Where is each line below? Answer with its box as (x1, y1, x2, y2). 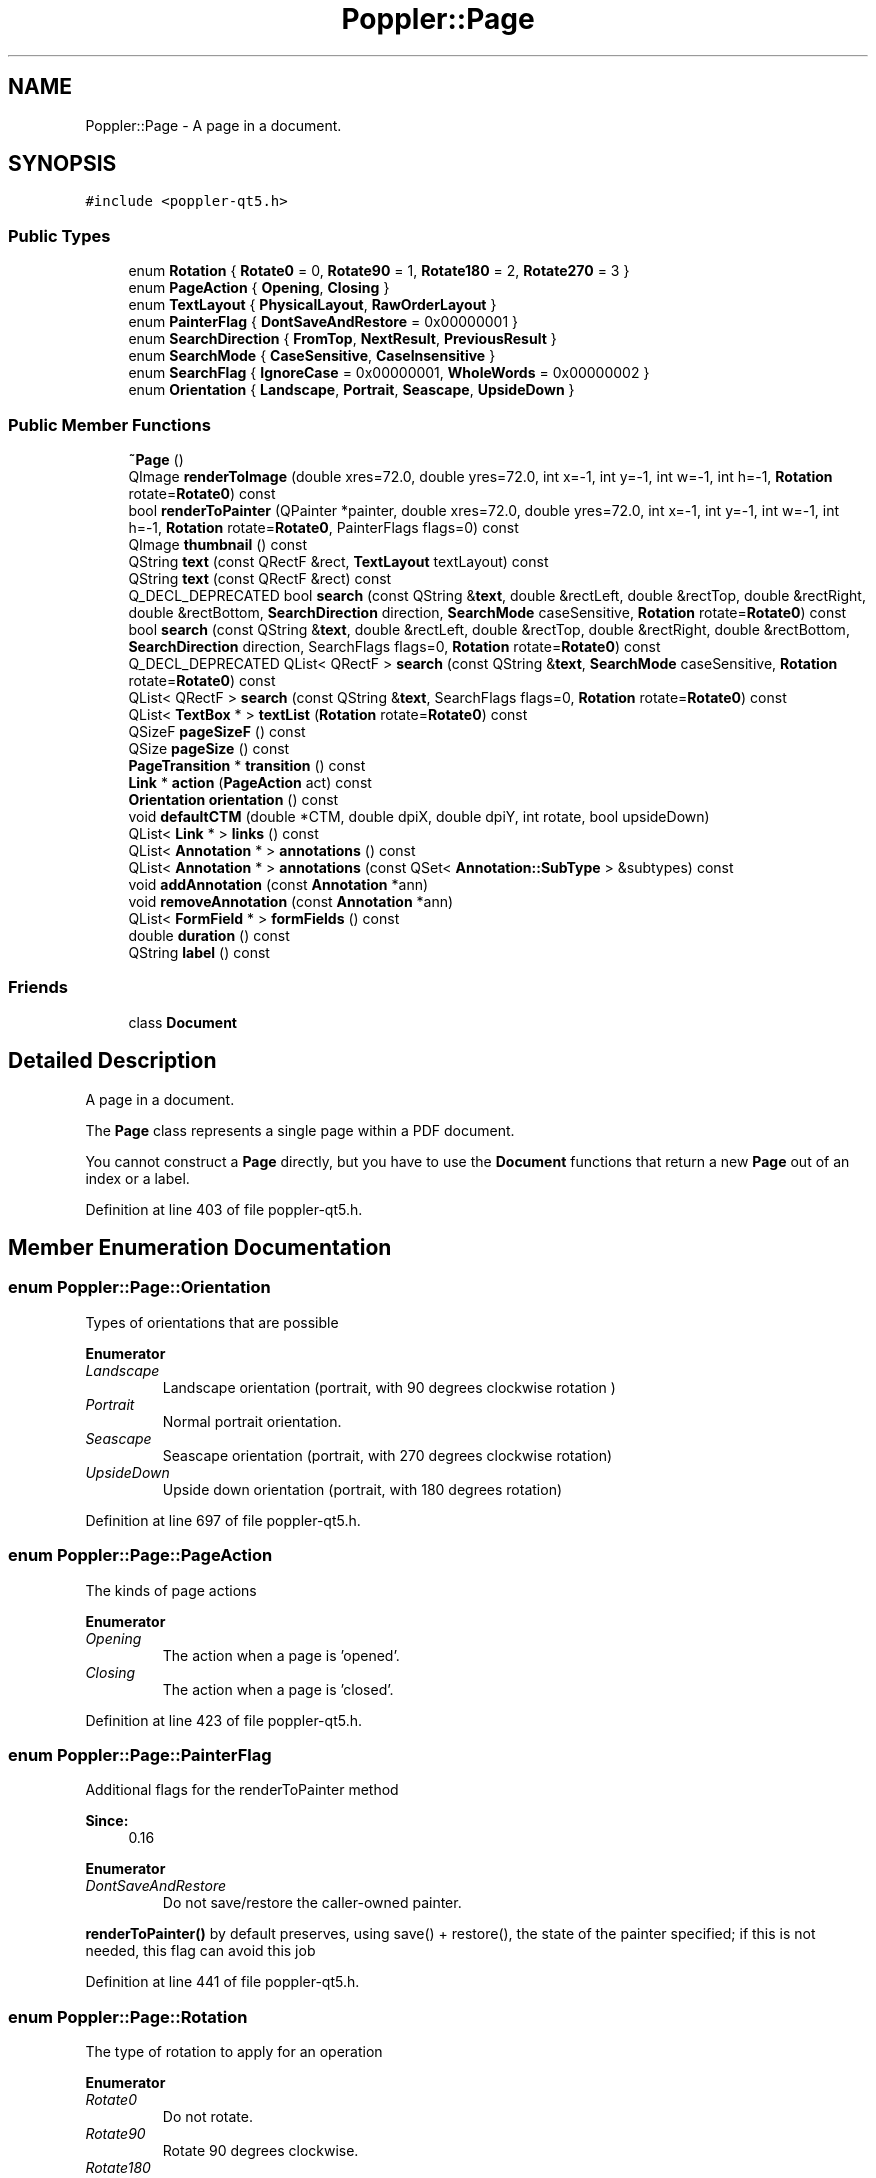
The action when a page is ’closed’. (162, 1680, 394, 1698)
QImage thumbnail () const (128, 535, 308, 553)
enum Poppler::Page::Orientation (8, 1277, 271, 1298)
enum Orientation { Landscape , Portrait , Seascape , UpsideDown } (128, 381, 575, 399)
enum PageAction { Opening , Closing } (128, 279, 390, 297)
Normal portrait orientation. (162, 1412, 342, 1430)
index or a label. (85, 1169, 190, 1187)
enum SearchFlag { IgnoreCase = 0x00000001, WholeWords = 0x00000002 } (128, 364, 650, 382)
